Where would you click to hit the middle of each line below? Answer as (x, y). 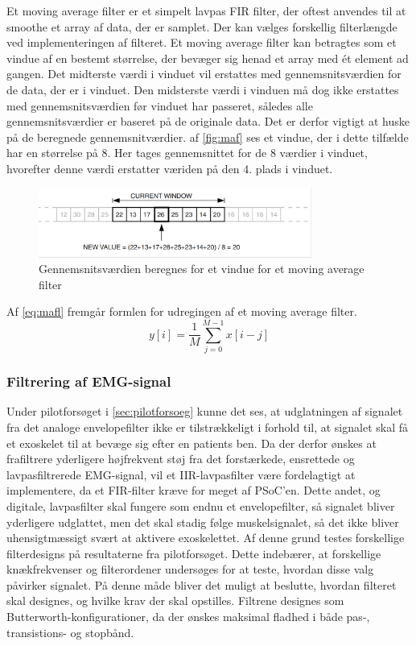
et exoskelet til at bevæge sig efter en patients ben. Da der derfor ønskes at (192, 443)
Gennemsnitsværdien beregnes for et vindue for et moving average (202, 269)
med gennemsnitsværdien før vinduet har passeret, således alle (160, 105)
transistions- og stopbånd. (70, 632)
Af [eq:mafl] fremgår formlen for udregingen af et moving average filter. (182, 311)
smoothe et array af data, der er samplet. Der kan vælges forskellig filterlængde (202, 26)
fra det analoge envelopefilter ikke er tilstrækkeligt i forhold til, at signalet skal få (207, 427)
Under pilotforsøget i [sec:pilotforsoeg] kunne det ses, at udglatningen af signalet (205, 411)
